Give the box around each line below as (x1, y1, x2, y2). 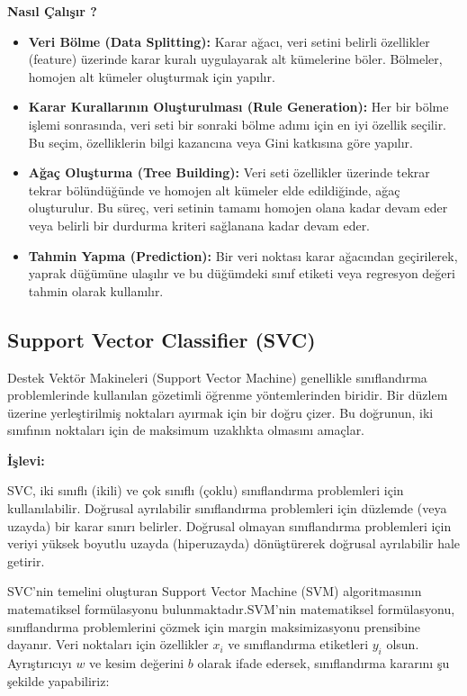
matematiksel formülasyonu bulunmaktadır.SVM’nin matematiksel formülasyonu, (7, 600, 455, 619)
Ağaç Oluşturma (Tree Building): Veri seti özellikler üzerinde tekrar (28, 163, 430, 182)
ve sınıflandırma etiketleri (228, 635, 369, 654)
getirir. (7, 551, 45, 570)
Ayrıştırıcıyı (7, 654, 72, 673)
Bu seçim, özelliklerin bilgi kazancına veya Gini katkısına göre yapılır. (28, 132, 413, 151)
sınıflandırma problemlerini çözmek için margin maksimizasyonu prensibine (7, 617, 421, 636)
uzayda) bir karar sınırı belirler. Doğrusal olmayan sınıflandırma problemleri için (7, 516, 452, 535)
